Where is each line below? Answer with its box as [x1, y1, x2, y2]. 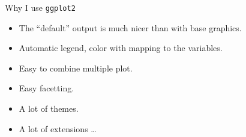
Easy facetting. [19, 82, 74, 94]
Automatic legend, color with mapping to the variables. [19, 41, 223, 54]
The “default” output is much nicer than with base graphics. [19, 21, 242, 34]
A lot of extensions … [19, 122, 97, 135]
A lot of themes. [19, 102, 79, 115]
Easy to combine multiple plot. [19, 61, 133, 74]
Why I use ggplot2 [5, 1, 76, 13]
